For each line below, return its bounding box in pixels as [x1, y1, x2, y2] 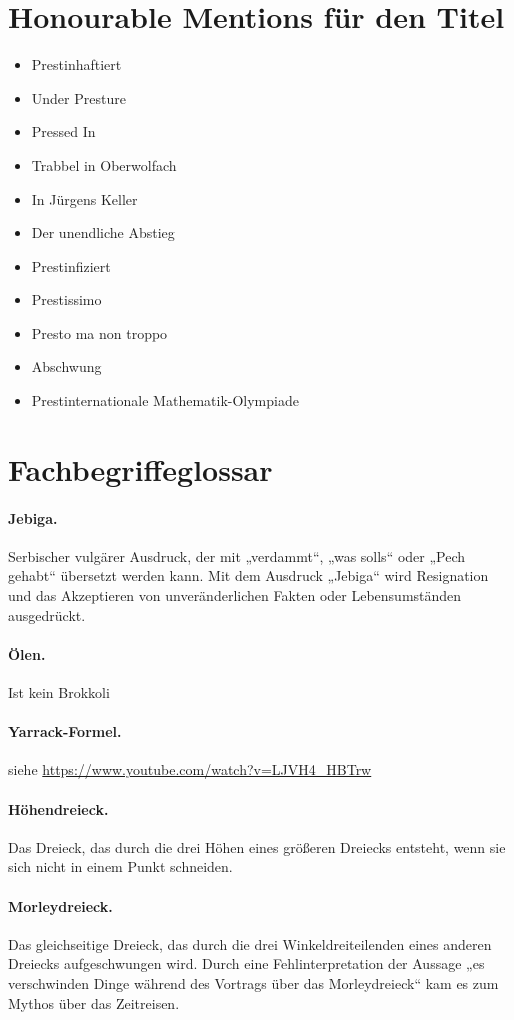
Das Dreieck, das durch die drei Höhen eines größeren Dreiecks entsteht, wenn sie [8, 836, 506, 857]
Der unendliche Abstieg [31, 222, 175, 243]
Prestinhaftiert [31, 54, 122, 75]
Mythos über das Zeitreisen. [8, 992, 180, 1013]
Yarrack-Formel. [8, 721, 122, 742]
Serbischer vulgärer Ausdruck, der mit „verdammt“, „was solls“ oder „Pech [8, 545, 466, 566]
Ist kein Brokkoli [8, 682, 110, 702]
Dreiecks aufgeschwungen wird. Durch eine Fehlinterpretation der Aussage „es [8, 953, 485, 974]
